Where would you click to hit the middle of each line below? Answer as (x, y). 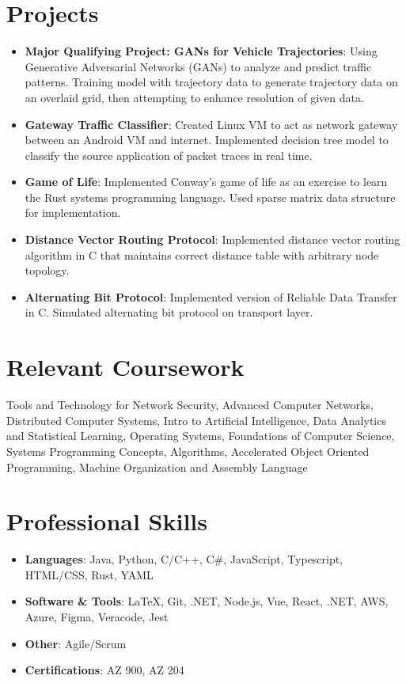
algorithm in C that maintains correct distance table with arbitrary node (202, 254)
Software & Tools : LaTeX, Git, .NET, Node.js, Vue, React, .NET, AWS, (207, 601)
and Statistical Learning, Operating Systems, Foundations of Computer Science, (201, 436)
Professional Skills (107, 521)
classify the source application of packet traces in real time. (169, 155)
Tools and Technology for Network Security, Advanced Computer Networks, (190, 405)
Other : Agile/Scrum (76, 643)
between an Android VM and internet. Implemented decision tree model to (207, 140)
